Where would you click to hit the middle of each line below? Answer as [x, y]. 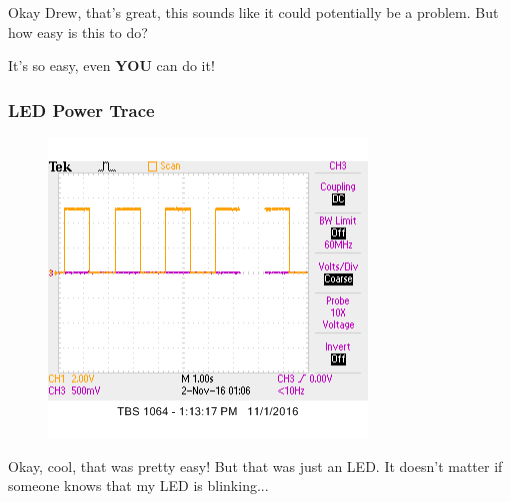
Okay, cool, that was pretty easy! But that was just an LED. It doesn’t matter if [255, 465]
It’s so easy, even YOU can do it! [111, 65]
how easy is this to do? [78, 31]
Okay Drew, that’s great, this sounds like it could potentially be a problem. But [253, 12]
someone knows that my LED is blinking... [138, 485]
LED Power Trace [81, 109]
